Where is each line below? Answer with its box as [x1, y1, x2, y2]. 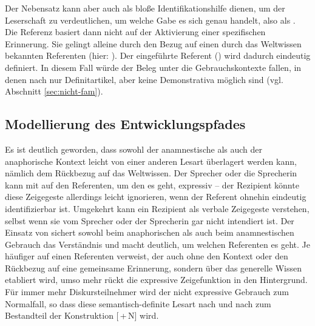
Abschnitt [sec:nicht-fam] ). [5, 85, 103, 98]
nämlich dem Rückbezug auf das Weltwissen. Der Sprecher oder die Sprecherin [5, 167, 297, 179]
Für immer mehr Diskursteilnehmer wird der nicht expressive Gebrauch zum [5, 285, 289, 298]
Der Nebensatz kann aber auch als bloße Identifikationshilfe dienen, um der [5, 2, 285, 14]
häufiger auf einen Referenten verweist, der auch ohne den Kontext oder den [5, 250, 288, 262]
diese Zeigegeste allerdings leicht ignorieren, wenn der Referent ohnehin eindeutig [5, 190, 307, 203]
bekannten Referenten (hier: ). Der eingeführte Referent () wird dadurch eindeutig [5, 49, 311, 62]
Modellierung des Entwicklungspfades [5, 115, 246, 133]
